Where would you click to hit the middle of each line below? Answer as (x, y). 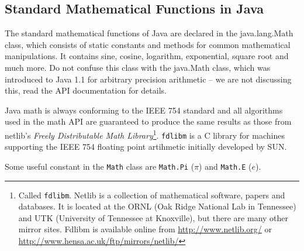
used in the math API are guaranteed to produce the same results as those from (148, 121)
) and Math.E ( (225, 166)
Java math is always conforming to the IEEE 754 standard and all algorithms (144, 110)
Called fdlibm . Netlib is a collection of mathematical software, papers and (152, 195)
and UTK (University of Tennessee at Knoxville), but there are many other (153, 217)
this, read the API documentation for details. (86, 90)
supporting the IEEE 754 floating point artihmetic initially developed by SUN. (146, 147)
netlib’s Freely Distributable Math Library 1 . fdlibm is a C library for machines (145, 134)
